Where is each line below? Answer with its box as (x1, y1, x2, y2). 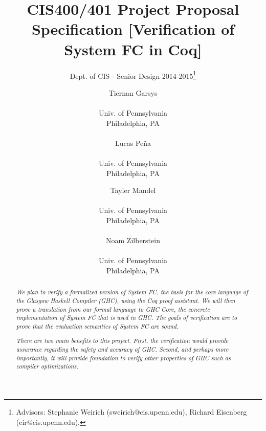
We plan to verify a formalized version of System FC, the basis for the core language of (16, 288, 248, 296)
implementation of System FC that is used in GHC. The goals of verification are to (16, 313, 237, 322)
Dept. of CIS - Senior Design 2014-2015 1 (70, 69, 196, 81)
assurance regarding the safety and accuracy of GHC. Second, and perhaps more (16, 345, 229, 354)
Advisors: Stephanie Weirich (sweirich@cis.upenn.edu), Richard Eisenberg (16, 406, 247, 417)
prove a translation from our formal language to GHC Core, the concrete (16, 305, 210, 313)
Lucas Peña (115, 137, 151, 148)
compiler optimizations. (16, 362, 78, 371)
